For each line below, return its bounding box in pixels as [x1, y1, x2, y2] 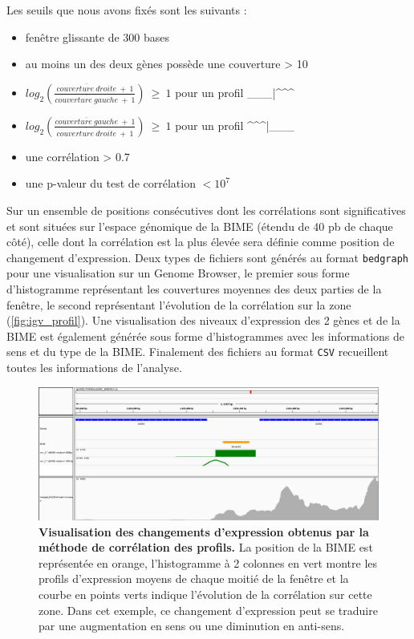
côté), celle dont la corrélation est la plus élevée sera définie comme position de [6, 233, 395, 250]
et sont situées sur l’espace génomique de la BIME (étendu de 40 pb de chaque [6, 217, 393, 234]
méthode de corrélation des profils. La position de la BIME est [39, 539, 373, 556]
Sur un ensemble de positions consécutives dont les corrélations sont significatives [6, 201, 406, 218]
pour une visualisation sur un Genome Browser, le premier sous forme [6, 265, 350, 281]
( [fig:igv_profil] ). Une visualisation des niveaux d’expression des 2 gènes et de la [6, 312, 400, 329]
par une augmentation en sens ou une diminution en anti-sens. [39, 617, 345, 634]
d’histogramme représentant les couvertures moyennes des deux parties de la [6, 281, 382, 297]
